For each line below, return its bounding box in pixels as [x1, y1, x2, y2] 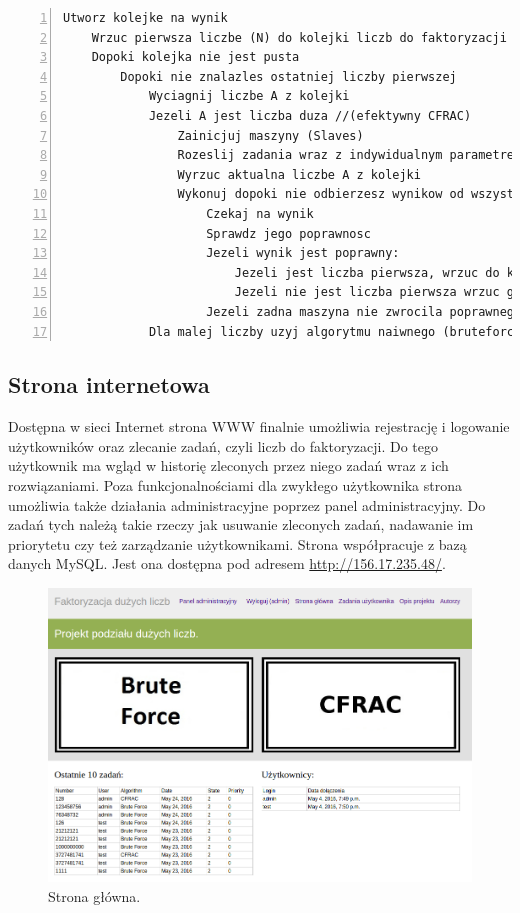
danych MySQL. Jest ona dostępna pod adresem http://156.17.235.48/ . [8, 553, 446, 574]
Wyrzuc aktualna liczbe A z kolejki [177, 167, 421, 182]
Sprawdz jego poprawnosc [206, 226, 371, 241]
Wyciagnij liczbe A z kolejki [148, 89, 350, 104]
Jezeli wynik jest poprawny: [206, 246, 400, 261]
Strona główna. [48, 885, 141, 906]
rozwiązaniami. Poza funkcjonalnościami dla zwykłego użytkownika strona [8, 475, 462, 496]
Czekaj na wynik [206, 206, 314, 221]
